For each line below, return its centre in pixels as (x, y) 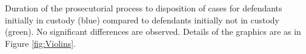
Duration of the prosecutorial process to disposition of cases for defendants (144, 8)
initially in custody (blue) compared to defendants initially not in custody (142, 19)
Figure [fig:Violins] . (41, 43)
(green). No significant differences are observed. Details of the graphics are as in (153, 31)
